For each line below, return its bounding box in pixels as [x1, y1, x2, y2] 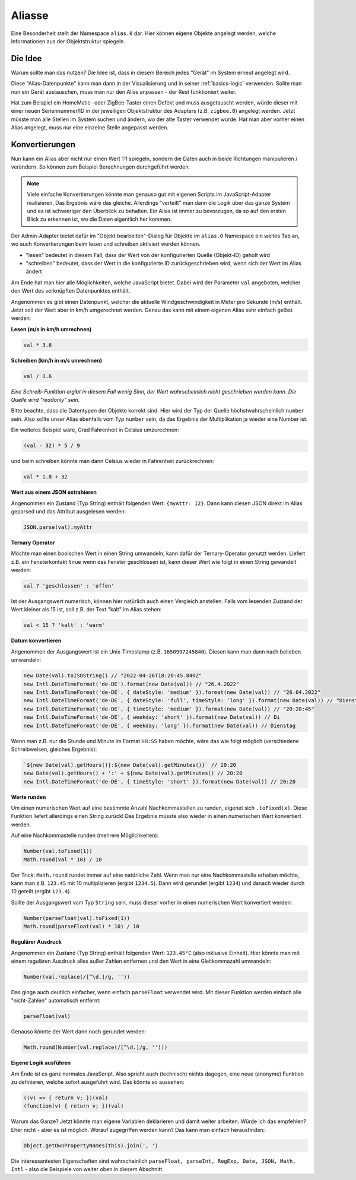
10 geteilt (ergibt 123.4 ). [11, 888, 71, 895]
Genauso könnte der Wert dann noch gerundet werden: [11, 1028, 147, 1035]
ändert [26, 268, 42, 275]
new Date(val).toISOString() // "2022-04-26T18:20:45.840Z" [23, 673, 202, 679]
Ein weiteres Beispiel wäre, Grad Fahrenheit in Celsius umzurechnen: [11, 426, 179, 433]
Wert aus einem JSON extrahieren [11, 489, 97, 496]
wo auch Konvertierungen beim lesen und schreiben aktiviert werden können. [11, 240, 201, 248]
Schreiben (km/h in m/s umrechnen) [11, 357, 103, 364]
